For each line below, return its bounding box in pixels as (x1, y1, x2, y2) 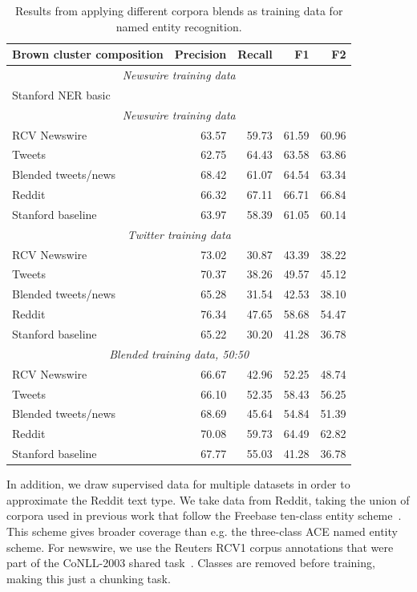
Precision (174, 46, 227, 63)
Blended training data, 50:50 (109, 345, 249, 362)
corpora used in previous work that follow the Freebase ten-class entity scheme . (6, 507, 402, 524)
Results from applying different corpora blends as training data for (15, 2, 343, 18)
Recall (237, 46, 273, 63)
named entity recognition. (115, 18, 242, 34)
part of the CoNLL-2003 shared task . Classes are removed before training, (6, 554, 375, 571)
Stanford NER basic (12, 86, 111, 103)
